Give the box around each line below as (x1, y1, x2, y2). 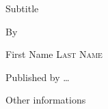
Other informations (5, 93, 86, 107)
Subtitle (5, 1, 39, 15)
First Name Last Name (5, 47, 103, 61)
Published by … (5, 69, 70, 84)
